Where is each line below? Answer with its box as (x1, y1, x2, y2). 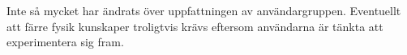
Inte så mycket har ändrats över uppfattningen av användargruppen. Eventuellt (6, 2, 401, 18)
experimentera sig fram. (6, 33, 124, 50)
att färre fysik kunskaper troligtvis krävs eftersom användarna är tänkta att (6, 18, 383, 34)
